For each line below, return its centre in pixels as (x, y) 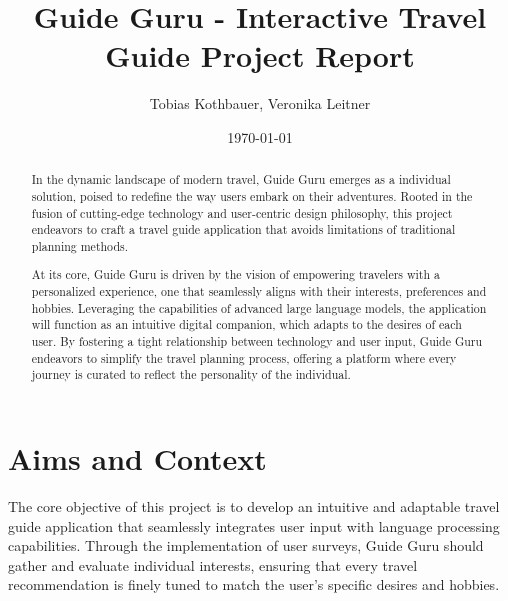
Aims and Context (137, 458)
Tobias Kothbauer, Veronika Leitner (260, 103)
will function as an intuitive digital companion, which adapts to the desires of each (246, 324)
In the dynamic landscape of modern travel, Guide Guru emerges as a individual (241, 179)
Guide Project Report (260, 55)
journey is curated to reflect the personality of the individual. (191, 374)
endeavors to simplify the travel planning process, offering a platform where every (244, 357)
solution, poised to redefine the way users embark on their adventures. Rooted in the (252, 195)
